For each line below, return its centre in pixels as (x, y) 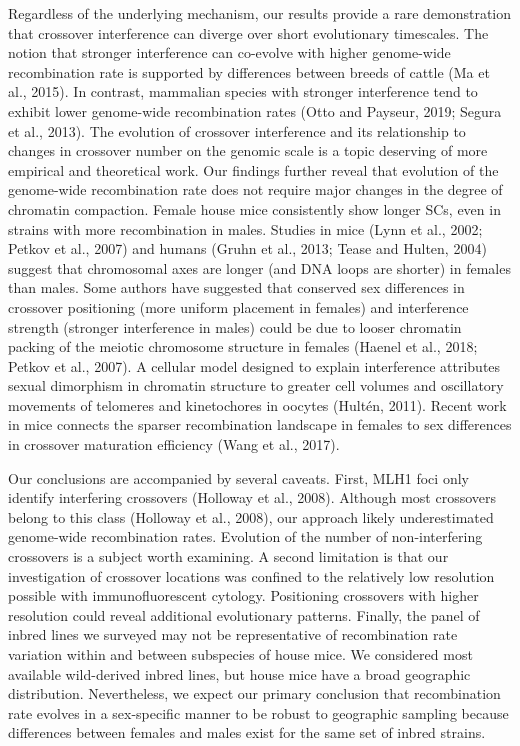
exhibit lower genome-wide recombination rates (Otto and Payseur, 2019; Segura (255, 110)
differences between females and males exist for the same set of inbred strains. (247, 732)
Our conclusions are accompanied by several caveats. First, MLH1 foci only (238, 477)
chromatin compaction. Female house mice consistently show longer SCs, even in (254, 208)
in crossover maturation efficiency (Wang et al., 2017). (174, 444)
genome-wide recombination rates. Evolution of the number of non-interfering (245, 536)
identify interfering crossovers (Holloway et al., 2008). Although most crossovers (252, 497)
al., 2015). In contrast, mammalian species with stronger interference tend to (243, 91)
